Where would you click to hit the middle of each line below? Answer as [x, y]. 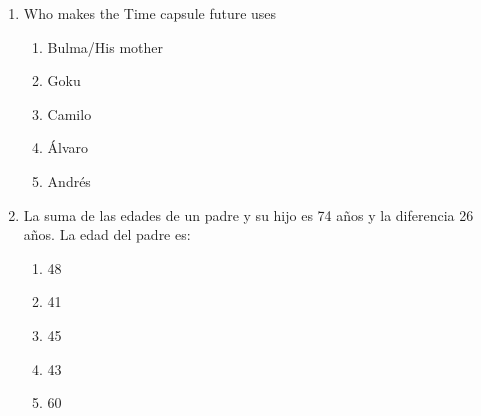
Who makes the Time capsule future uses [150, 13]
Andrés [69, 180]
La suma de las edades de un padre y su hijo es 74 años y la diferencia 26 [248, 214]
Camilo [69, 113]
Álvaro [68, 147]
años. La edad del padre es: [107, 234]
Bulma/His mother [105, 46]
